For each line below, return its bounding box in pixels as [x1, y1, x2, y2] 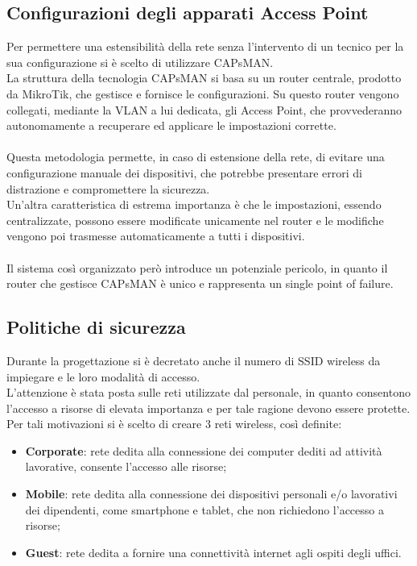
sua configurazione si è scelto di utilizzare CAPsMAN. [6, 53, 274, 70]
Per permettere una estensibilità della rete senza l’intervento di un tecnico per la [6, 38, 404, 55]
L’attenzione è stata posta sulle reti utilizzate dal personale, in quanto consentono [6, 384, 411, 401]
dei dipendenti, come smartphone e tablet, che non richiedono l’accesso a [25, 501, 384, 518]
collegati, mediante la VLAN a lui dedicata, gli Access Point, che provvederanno [6, 101, 402, 118]
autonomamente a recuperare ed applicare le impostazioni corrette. [6, 117, 336, 134]
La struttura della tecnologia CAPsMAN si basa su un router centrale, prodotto [6, 69, 402, 86]
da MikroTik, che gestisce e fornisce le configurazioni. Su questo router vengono [6, 85, 399, 102]
